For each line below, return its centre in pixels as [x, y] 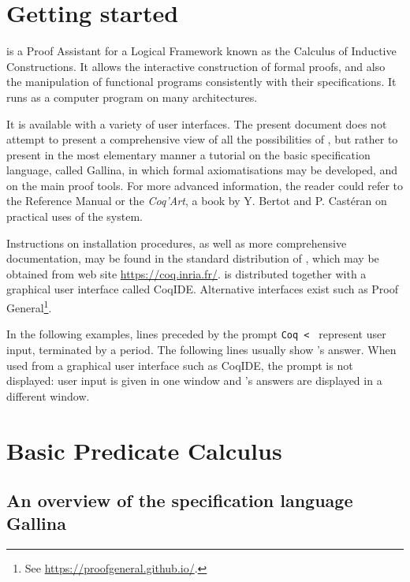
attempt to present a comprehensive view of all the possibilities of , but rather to [202, 139]
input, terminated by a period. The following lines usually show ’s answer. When [201, 349]
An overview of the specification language [180, 500]
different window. [48, 395]
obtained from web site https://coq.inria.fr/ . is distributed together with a [186, 273]
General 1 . [29, 306]
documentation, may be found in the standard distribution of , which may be [193, 258]
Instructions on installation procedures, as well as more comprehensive [177, 242]
